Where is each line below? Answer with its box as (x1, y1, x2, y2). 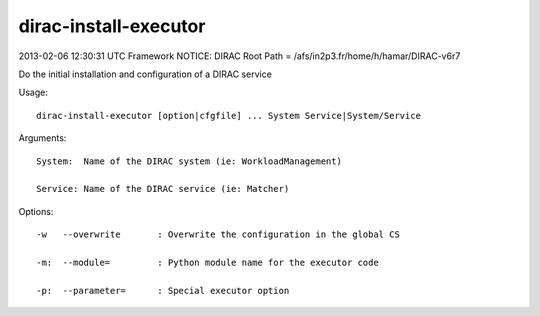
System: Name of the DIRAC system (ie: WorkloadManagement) (36, 155, 342, 167)
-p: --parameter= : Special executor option (36, 285, 290, 296)
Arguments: (18, 132, 67, 144)
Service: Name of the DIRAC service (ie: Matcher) (36, 183, 290, 195)
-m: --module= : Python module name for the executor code (36, 256, 379, 268)
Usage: (18, 86, 49, 99)
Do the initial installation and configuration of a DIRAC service (18, 68, 272, 80)
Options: (18, 205, 54, 217)
